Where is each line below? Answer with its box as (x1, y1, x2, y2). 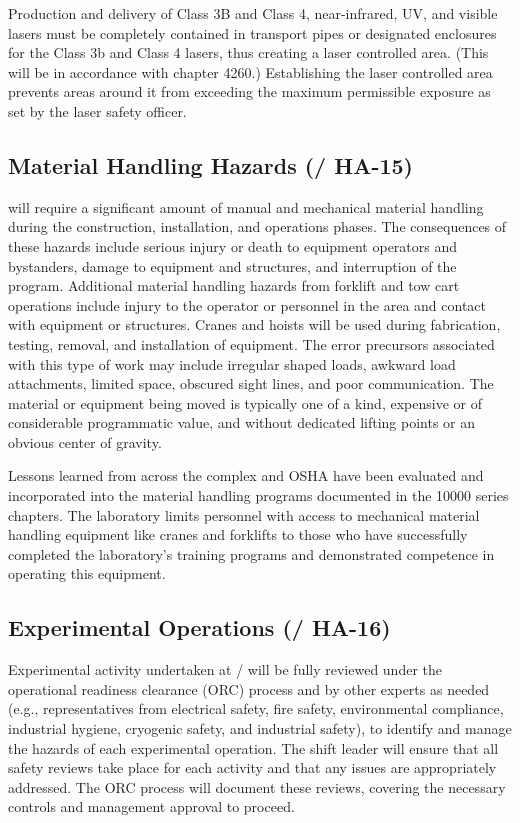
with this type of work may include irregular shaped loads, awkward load (8, 353, 456, 374)
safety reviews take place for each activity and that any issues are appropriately (8, 757, 497, 778)
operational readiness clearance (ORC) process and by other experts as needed (8, 678, 490, 699)
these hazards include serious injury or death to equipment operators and (8, 235, 458, 256)
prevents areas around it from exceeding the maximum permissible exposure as (8, 81, 491, 102)
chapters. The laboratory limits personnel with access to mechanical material (8, 504, 480, 525)
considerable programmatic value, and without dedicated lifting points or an (8, 412, 476, 433)
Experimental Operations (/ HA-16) (8, 612, 391, 643)
